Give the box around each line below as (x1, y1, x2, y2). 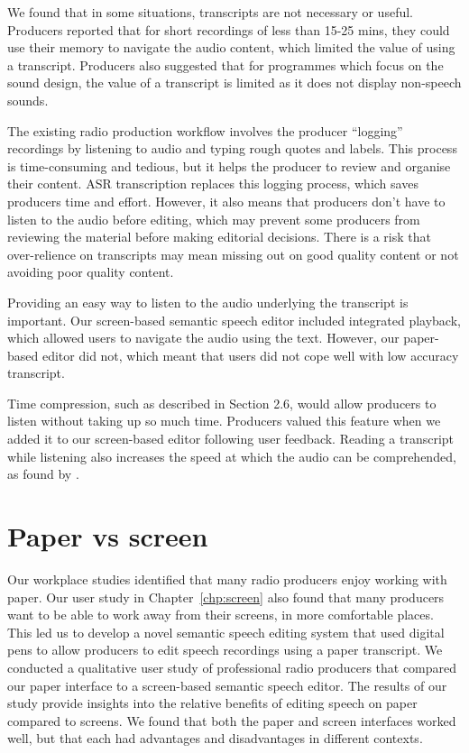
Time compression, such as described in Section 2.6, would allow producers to (7, 393, 437, 412)
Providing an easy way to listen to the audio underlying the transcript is (7, 292, 409, 311)
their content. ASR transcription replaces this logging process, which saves (7, 174, 418, 193)
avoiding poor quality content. (7, 262, 174, 281)
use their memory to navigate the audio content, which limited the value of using (7, 38, 455, 57)
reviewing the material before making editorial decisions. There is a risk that (7, 227, 431, 246)
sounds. (7, 90, 49, 109)
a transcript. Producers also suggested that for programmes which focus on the (7, 55, 444, 74)
